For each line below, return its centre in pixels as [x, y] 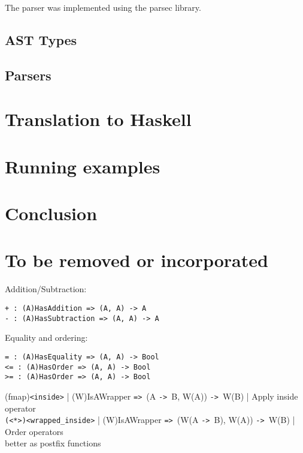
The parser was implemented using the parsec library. [103, 7]
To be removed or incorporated [137, 260]
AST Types [41, 39]
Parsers [28, 75]
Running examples [83, 166]
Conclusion [51, 213]
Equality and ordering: [46, 337]
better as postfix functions [53, 443]
